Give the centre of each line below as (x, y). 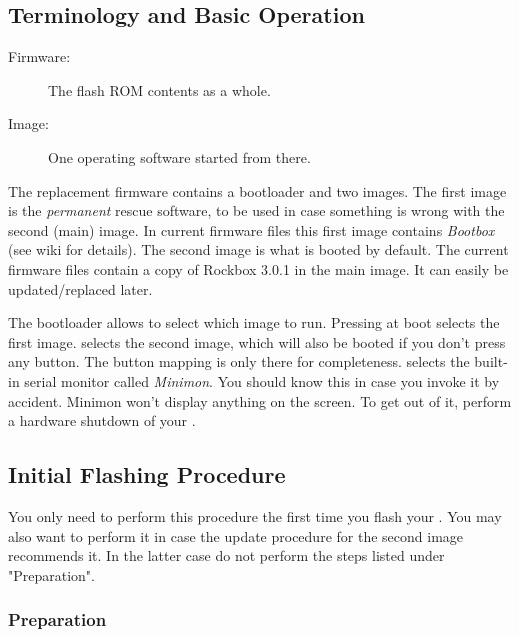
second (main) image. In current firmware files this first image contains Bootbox (251, 229)
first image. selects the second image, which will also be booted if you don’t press (257, 341)
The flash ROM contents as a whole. (159, 89)
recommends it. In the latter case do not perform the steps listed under (226, 555)
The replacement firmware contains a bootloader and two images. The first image (257, 190)
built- (491, 361)
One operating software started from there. (179, 156)
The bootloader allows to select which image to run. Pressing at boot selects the (254, 322)
